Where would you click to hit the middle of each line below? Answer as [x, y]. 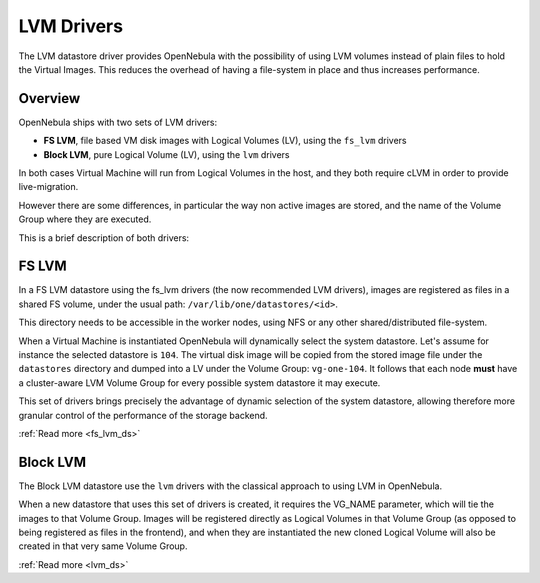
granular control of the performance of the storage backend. [143, 415]
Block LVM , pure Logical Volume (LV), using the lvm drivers [166, 154]
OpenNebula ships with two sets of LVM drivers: [118, 122]
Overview [49, 98]
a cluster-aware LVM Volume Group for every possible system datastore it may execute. [199, 382]
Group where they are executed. [85, 219]
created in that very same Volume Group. [103, 546]
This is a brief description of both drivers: [104, 237]
